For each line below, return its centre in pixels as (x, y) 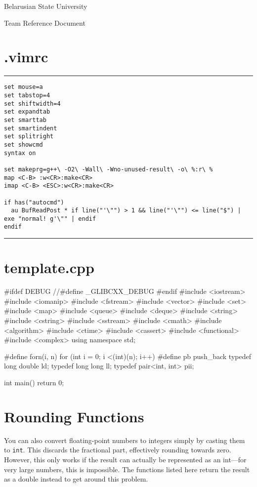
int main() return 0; (34, 382)
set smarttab (25, 120)
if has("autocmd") (34, 202)
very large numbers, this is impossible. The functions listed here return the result (127, 469)
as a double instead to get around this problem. (76, 479)
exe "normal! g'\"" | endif (50, 219)
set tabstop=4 (27, 95)
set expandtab (27, 112)
